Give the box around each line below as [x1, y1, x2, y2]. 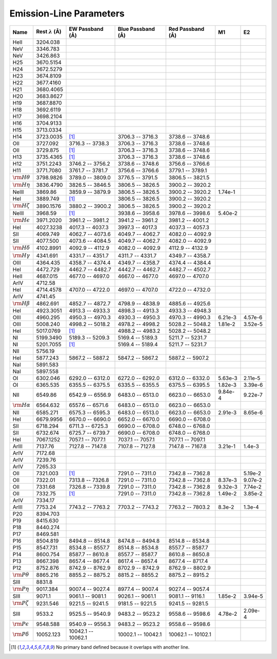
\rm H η [12, 181, 30, 188]
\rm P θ [12, 571, 29, 578]
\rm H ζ [12, 202, 30, 209]
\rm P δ [12, 631, 29, 638]
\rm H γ [12, 252, 30, 259]
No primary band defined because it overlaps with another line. [56, 644, 190, 650]
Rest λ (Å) [36, 28, 62, 35]
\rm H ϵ [12, 217, 30, 223]
